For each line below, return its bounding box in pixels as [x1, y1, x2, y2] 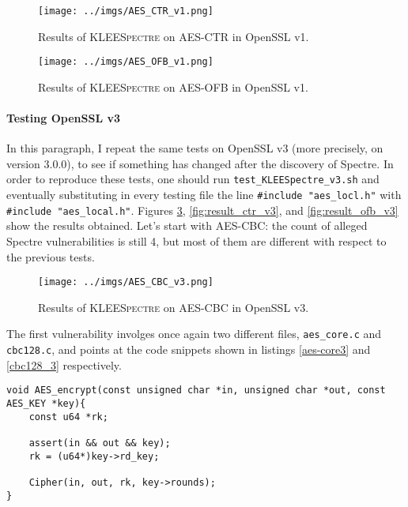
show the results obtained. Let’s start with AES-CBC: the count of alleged [6, 217, 368, 234]
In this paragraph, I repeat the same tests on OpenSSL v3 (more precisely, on [6, 140, 383, 156]
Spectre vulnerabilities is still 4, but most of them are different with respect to [6, 233, 387, 250]
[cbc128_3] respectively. [6, 356, 122, 373]
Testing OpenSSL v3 [6, 110, 120, 126]
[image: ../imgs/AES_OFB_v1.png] [38, 56, 213, 68]
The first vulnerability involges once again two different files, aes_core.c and [6, 325, 382, 342]
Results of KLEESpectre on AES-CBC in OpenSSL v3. [38, 299, 309, 315]
